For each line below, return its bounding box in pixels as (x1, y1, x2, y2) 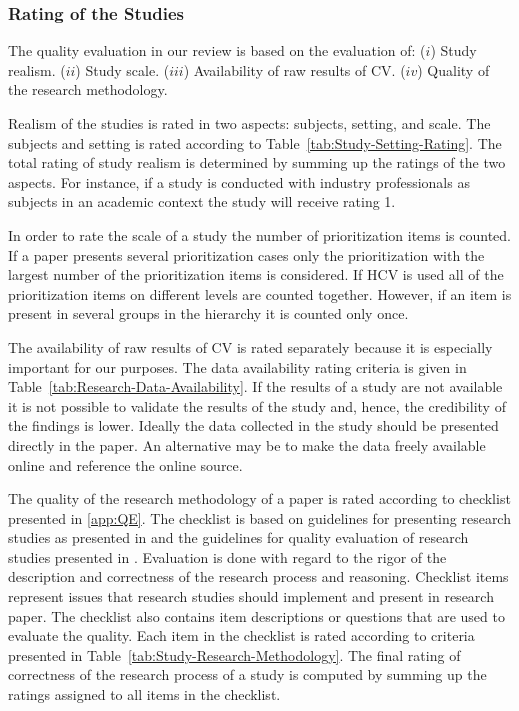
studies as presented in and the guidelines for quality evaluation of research (8, 527, 469, 548)
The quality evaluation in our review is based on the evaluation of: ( (8, 40, 426, 61)
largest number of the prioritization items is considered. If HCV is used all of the (8, 264, 504, 285)
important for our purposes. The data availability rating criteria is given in (8, 356, 467, 377)
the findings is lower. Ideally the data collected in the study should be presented (8, 415, 499, 436)
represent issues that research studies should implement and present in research (8, 586, 494, 607)
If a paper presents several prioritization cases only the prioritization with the (8, 244, 485, 265)
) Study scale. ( (75, 59, 170, 80)
